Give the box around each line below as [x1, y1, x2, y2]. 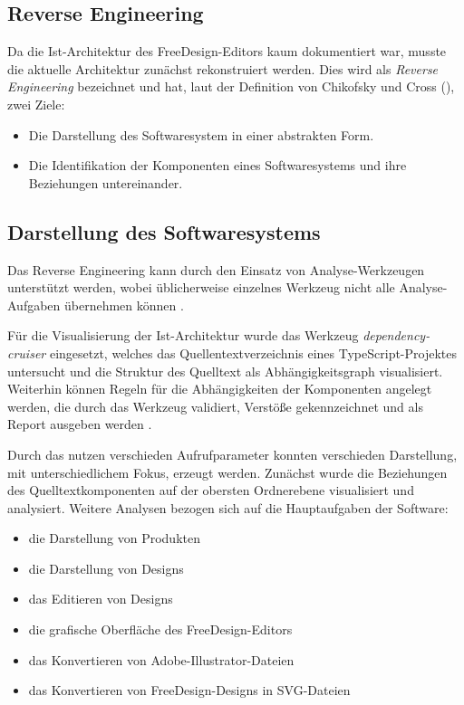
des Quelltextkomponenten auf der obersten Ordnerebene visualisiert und [7, 481, 414, 500]
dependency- [362, 326, 430, 345]
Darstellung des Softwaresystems [7, 217, 321, 245]
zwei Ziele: [7, 94, 65, 113]
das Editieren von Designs [28, 589, 173, 608]
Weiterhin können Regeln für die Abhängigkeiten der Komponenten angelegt [7, 379, 432, 398]
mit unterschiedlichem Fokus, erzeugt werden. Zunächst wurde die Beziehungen [7, 462, 448, 481]
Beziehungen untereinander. [28, 173, 183, 192]
